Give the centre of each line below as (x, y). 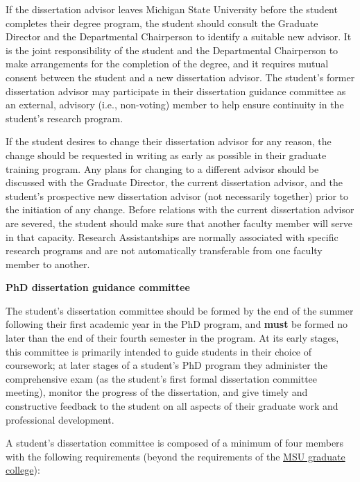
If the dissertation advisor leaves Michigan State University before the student (172, 9)
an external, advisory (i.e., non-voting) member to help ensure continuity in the (175, 105)
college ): (23, 470)
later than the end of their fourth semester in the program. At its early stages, (172, 338)
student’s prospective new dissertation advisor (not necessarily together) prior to (177, 196)
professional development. (60, 419)
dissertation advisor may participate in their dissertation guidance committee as (176, 91)
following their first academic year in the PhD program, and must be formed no (177, 324)
